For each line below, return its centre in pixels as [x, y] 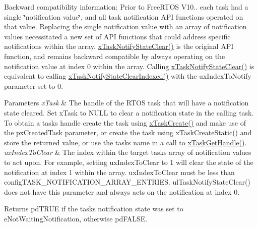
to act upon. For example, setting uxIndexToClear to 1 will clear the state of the [129, 162]
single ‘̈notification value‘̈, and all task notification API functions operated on [124, 16]
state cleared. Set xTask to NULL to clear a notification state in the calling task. [129, 112]
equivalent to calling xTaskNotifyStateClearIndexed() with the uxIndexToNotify [128, 76]
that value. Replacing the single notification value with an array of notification [125, 26]
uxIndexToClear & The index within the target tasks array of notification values [128, 152]
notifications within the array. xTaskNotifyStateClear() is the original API [119, 46]
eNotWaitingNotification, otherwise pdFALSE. [76, 218]
